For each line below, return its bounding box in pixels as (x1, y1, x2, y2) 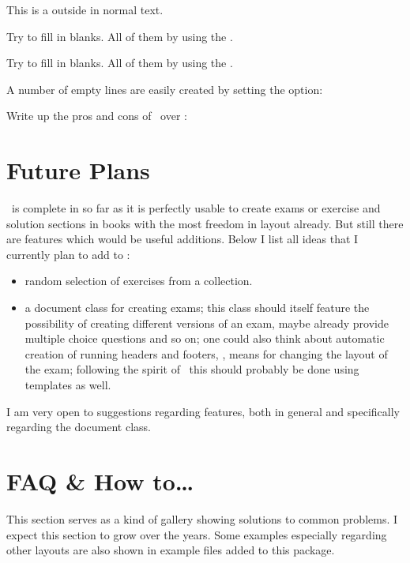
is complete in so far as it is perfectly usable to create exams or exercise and (11, 200, 381, 216)
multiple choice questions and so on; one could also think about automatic (24, 330, 385, 347)
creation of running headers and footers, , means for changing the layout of (24, 345, 388, 362)
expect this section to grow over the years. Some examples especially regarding (6, 526, 387, 542)
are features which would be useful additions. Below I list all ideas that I (6, 231, 359, 247)
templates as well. (24, 377, 111, 393)
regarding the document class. (6, 418, 152, 435)
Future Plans (6, 154, 150, 186)
